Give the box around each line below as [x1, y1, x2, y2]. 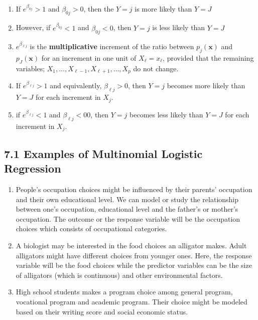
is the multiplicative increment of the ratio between [30, 41, 194, 51]
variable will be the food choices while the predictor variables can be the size [16, 260, 252, 270]
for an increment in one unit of [41, 52, 137, 63]
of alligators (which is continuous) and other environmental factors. [16, 269, 223, 280]
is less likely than [152, 22, 205, 33]
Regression [4, 161, 61, 176]
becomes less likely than [130, 109, 203, 120]
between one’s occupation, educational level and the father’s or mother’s [16, 204, 238, 214]
